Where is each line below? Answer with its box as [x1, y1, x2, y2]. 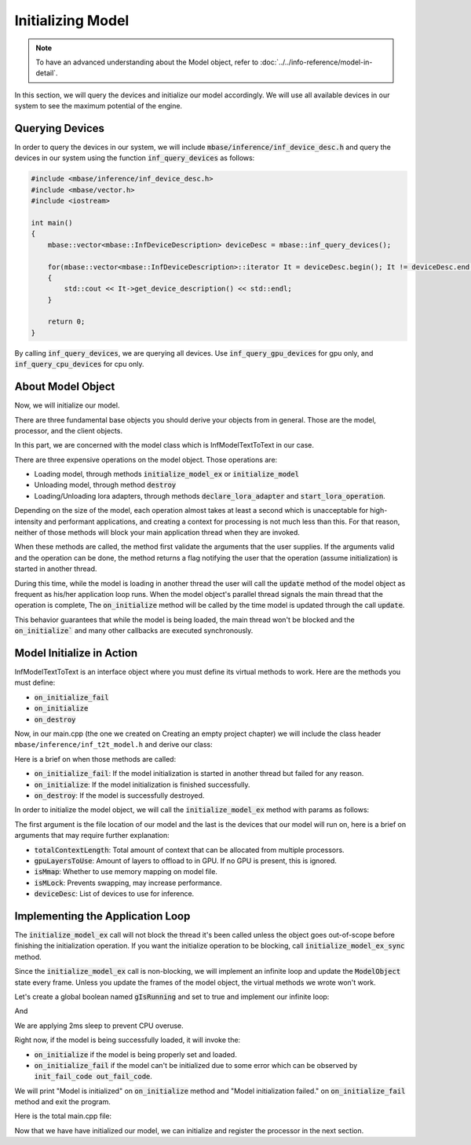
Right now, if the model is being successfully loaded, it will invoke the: [14, 1035, 241, 1044]
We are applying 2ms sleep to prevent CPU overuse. [14, 1021, 184, 1030]
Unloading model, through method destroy [34, 480, 177, 490]
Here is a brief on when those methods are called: [14, 754, 177, 763]
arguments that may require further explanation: [14, 831, 170, 840]
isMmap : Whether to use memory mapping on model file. [34, 867, 217, 876]
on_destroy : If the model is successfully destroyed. [34, 790, 205, 800]
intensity [14, 517, 43, 526]
